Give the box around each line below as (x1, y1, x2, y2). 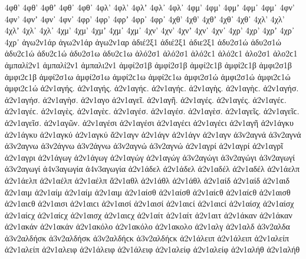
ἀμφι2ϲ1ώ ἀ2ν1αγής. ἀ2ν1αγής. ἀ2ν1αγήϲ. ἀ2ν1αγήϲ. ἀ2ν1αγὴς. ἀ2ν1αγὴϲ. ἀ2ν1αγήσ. (5, 82, 299, 94)
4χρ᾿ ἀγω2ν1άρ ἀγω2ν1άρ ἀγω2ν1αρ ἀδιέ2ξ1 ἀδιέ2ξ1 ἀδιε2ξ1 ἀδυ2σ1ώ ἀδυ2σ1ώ (5, 35, 282, 48)
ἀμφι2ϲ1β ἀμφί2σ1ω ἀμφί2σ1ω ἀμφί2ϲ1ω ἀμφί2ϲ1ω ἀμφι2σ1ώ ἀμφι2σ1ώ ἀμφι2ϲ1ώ (5, 70, 291, 82)
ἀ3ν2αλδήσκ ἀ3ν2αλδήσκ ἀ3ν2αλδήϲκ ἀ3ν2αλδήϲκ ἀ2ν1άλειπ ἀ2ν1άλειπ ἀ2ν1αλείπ (5, 231, 289, 244)
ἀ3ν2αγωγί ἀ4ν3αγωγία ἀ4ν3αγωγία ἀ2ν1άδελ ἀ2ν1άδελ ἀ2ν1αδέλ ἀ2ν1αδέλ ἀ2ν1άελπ (5, 162, 300, 175)
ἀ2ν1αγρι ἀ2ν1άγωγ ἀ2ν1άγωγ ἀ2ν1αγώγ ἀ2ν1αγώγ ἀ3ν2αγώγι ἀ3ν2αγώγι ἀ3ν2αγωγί (5, 151, 295, 163)
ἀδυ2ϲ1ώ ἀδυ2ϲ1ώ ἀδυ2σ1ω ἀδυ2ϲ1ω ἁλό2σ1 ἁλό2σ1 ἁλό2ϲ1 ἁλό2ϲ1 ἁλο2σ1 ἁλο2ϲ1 (5, 47, 298, 59)
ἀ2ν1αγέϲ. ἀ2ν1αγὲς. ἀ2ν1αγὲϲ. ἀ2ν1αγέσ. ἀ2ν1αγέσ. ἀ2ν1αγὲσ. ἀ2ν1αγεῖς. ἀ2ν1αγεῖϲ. (5, 105, 300, 117)
